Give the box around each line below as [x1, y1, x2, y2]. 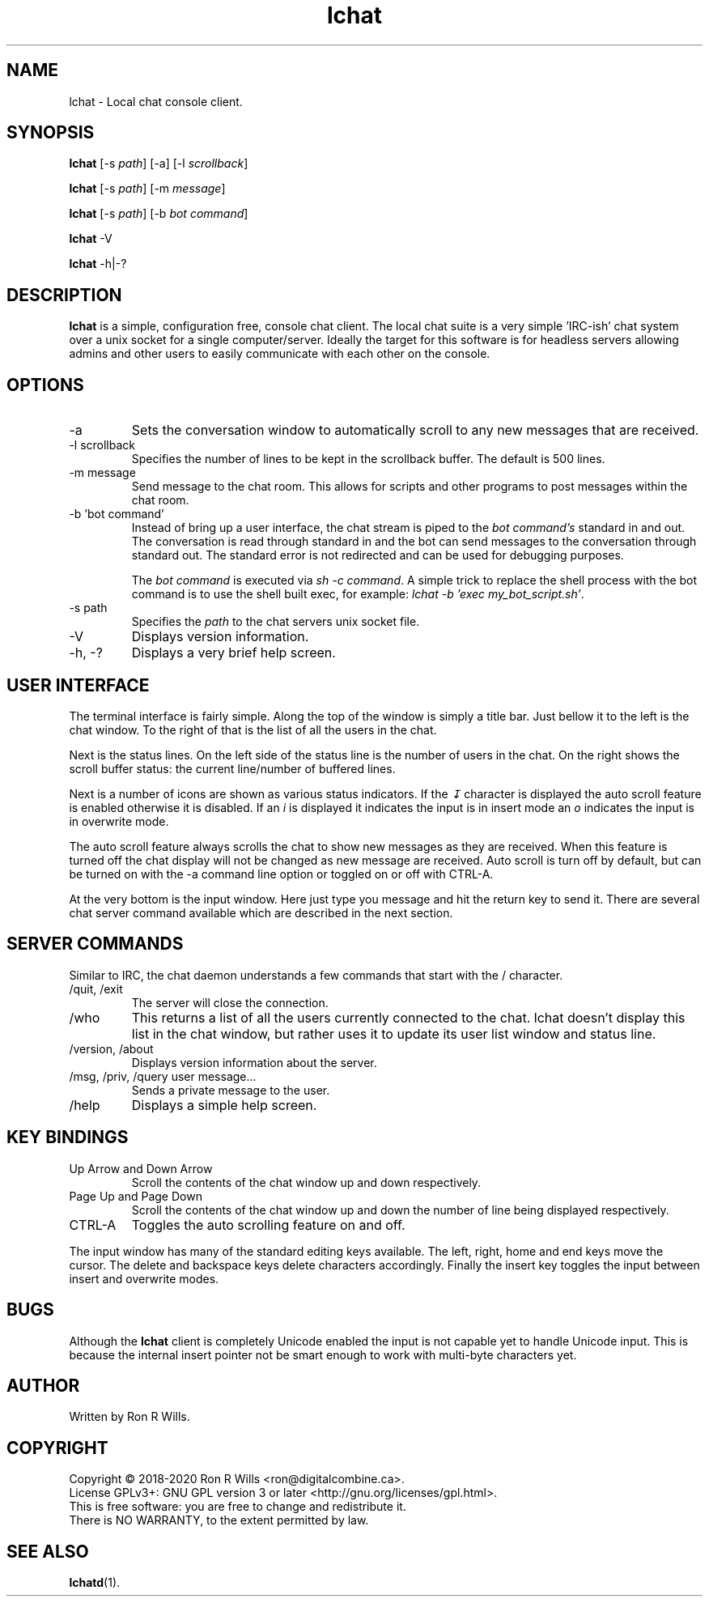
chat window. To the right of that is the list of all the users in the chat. [69, 722, 437, 737]
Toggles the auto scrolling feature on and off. [131, 1216, 405, 1233]
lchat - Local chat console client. [69, 94, 243, 108]
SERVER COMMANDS [6, 933, 184, 955]
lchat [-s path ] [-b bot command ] [69, 206, 248, 221]
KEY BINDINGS [6, 1127, 129, 1148]
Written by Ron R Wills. [69, 1410, 190, 1424]
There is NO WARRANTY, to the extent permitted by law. [69, 1513, 369, 1528]
